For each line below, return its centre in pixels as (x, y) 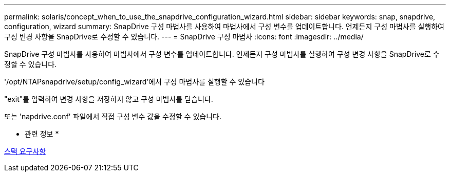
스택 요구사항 (25, 151)
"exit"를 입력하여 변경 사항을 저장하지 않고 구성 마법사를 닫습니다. (109, 99)
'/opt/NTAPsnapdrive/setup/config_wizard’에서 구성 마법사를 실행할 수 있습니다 (134, 82)
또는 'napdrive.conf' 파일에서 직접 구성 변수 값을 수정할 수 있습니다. (113, 116)
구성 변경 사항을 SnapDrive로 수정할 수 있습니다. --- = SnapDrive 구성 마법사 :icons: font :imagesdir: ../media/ (184, 37)
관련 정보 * (42, 134)
